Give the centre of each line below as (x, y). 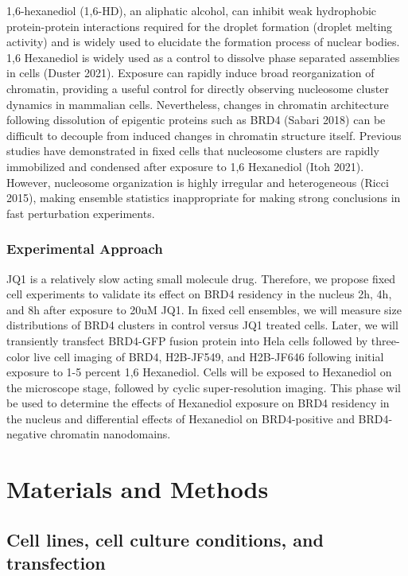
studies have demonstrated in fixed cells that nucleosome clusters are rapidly (193, 151)
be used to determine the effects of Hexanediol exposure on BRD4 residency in (198, 403)
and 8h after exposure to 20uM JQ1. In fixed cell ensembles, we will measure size (204, 309)
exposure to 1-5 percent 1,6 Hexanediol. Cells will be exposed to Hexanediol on (199, 372)
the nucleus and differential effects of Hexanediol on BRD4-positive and (181, 418)
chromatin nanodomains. (111, 434)
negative (27, 434)
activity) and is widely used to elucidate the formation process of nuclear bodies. (203, 42)
